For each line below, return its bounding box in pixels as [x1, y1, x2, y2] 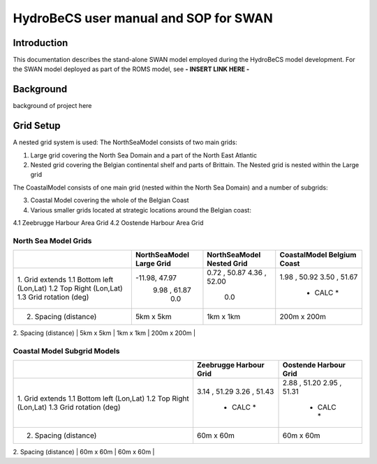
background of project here [13, 102, 92, 110]
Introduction [13, 37, 68, 49]
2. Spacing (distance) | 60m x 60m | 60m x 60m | [13, 448, 155, 456]
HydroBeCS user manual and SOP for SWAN [13, 10, 273, 26]
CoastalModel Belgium [279, 250, 357, 260]
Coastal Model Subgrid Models [13, 346, 120, 355]
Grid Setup [13, 120, 61, 132]
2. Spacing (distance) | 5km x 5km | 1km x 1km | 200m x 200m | [13, 329, 195, 337]
